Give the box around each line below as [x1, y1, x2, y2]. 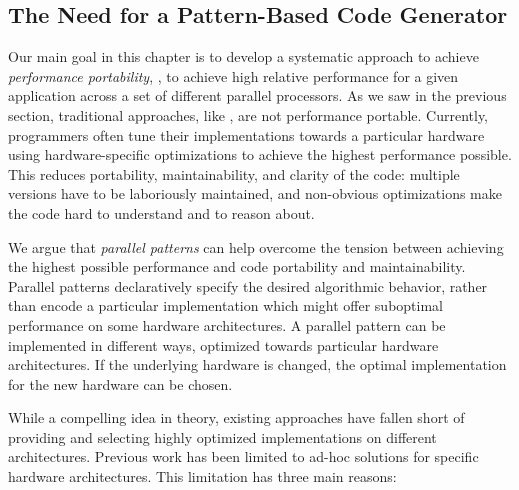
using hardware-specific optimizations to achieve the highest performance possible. [8, 144, 512, 165]
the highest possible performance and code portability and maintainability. [8, 256, 466, 277]
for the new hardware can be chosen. [8, 373, 233, 394]
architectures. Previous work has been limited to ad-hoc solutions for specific [8, 446, 479, 467]
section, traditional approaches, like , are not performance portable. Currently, [8, 104, 489, 125]
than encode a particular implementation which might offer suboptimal [8, 295, 443, 316]
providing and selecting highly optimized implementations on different [8, 426, 437, 447]
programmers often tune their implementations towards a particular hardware [8, 124, 485, 145]
